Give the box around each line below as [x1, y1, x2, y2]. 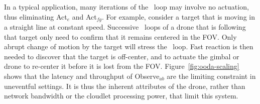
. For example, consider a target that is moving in [102, 11, 255, 22]
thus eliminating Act [4, 11, 67, 22]
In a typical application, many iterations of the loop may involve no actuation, [4, 2, 249, 12]
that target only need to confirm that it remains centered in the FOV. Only [4, 31, 237, 42]
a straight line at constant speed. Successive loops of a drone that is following [4, 22, 246, 32]
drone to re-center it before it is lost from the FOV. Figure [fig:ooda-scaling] [4, 61, 239, 71]
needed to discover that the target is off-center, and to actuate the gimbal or [4, 51, 239, 61]
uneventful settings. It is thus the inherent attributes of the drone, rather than [4, 80, 245, 91]
